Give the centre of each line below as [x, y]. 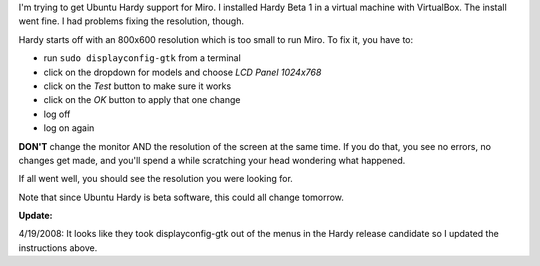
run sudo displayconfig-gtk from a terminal [142, 58]
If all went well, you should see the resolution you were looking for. [156, 179]
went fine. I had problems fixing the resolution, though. [131, 21]
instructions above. [58, 247]
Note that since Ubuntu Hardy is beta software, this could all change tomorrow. [181, 197]
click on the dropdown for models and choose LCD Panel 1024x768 [182, 72]
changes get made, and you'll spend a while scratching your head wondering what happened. [212, 160]
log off [57, 114]
